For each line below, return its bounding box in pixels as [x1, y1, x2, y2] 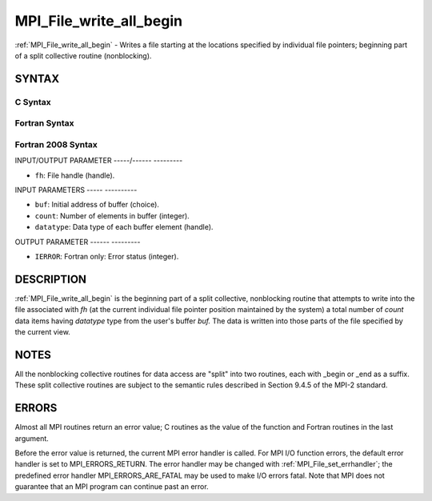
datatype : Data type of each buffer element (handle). [34, 222, 214, 232]
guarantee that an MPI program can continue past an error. [14, 482, 209, 491]
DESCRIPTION [14, 272, 87, 286]
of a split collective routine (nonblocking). [14, 50, 152, 60]
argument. [14, 433, 50, 443]
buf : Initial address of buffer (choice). [34, 200, 160, 210]
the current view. [14, 327, 71, 337]
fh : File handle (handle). [34, 170, 115, 180]
